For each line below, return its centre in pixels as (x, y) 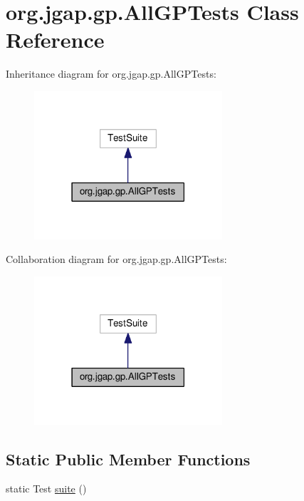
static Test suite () (46, 489)
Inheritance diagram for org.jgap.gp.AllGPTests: (111, 74)
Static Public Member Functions (128, 459)
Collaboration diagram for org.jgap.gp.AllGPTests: (116, 259)
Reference (55, 40)
